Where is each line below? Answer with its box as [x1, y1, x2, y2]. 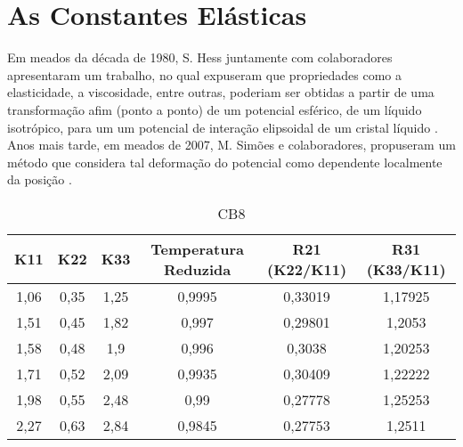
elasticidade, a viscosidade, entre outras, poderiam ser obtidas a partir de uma [7, 83, 435, 102]
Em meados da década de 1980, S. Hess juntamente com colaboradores [7, 48, 393, 67]
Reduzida [164, 258, 231, 280]
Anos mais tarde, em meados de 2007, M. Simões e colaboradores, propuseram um [7, 135, 456, 154]
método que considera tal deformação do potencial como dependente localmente [7, 152, 443, 171]
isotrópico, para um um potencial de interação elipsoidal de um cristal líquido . [7, 118, 438, 136]
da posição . [7, 170, 72, 189]
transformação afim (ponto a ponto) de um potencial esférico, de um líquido [7, 100, 422, 118]
